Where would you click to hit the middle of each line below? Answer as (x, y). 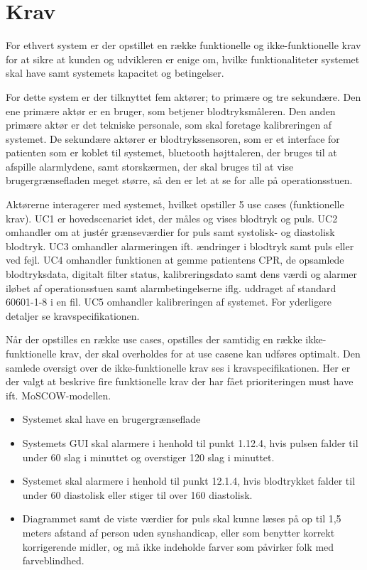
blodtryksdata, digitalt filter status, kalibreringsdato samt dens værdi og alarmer (182, 274)
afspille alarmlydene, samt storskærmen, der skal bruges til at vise (150, 166)
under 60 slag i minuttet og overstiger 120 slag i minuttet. (148, 457)
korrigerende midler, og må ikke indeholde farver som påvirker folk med (178, 546)
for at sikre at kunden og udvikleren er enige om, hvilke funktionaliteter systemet (183, 59)
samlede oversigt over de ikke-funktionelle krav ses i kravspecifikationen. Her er (178, 367)
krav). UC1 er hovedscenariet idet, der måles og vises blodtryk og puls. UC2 (172, 218)
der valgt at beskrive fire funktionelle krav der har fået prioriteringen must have (180, 381)
